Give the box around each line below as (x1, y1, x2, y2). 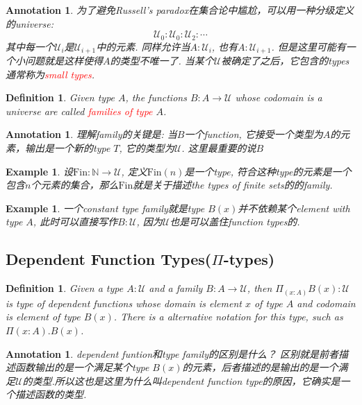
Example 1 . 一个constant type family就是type (6, 200, 205, 215)
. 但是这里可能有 (271, 39, 346, 53)
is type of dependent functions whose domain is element (6, 295, 242, 310)
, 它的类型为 (119, 141, 174, 155)
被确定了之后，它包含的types (221, 53, 349, 68)
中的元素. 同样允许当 (96, 39, 190, 53)
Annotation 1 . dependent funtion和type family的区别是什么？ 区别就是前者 (6, 346, 338, 361)
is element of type (6, 309, 81, 324)
